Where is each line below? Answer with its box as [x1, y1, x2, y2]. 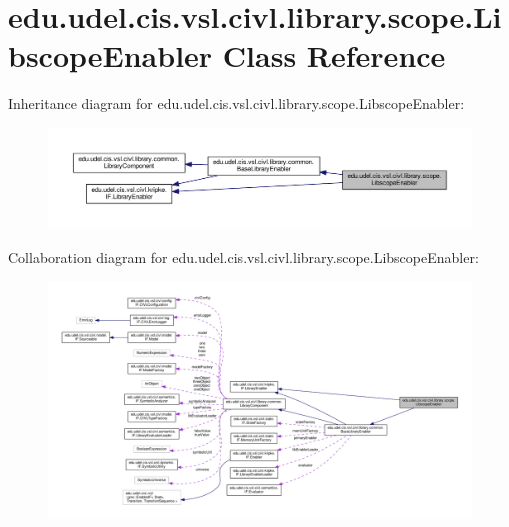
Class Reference [222, 35, 446, 76]
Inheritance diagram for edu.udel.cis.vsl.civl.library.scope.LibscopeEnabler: [8, 93, 465, 114]
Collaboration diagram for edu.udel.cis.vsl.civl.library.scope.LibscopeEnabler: [8, 246, 479, 267]
